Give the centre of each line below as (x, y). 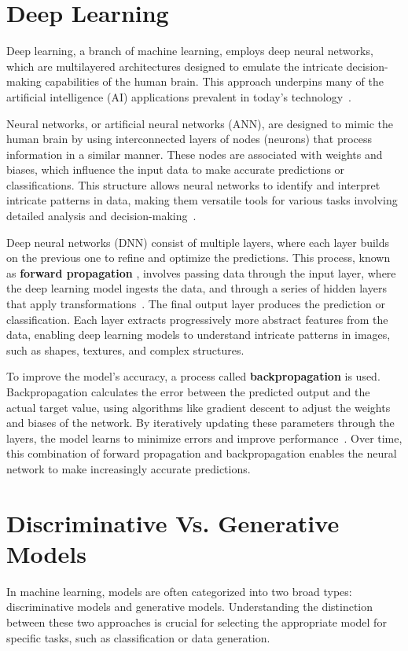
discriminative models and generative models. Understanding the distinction (190, 607)
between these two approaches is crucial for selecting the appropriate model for (197, 622)
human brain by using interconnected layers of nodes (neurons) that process (189, 139)
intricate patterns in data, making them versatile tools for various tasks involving (202, 200)
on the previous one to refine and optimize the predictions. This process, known (198, 257)
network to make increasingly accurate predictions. (129, 468)
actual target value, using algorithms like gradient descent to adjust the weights (198, 407)
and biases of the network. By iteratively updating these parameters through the (200, 423)
